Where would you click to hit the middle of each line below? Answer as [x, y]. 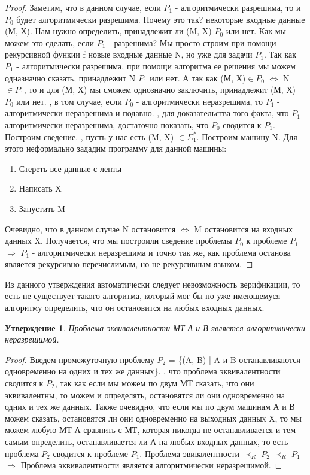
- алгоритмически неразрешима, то [200, 101]
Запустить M [42, 208]
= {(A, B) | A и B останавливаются [234, 359]
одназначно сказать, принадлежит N [70, 78]
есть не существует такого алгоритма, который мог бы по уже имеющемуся [143, 296]
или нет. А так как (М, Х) [198, 78]
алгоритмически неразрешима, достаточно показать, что [107, 124]
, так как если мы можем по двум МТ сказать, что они [154, 383]
